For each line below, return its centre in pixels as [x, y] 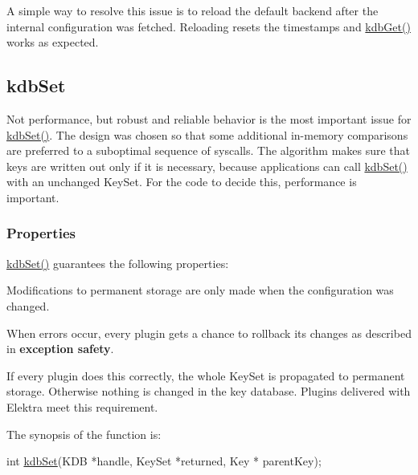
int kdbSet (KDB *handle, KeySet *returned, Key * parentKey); [164, 461]
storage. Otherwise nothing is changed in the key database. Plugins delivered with [209, 391]
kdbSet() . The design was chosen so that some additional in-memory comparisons [207, 134]
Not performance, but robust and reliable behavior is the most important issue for [209, 118]
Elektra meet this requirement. [82, 406]
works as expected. [53, 42]
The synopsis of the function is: [84, 434]
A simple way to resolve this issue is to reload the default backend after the [193, 10]
